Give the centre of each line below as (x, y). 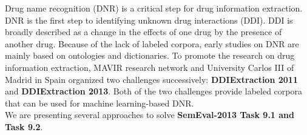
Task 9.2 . (24, 126)
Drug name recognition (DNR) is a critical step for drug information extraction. (154, 8)
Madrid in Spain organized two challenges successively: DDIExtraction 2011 (151, 79)
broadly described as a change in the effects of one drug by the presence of (143, 32)
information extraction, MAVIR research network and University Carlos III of (150, 67)
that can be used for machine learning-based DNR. (100, 103)
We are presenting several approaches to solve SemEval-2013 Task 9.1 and (150, 115)
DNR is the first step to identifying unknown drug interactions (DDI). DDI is (149, 20)
